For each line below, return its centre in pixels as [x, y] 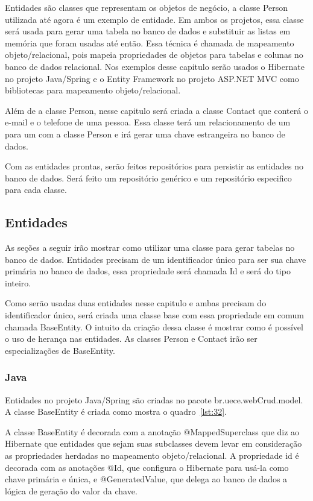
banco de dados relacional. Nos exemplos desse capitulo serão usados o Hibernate [155, 66]
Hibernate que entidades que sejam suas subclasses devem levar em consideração [153, 443]
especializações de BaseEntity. [60, 350]
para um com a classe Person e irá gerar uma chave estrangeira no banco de [145, 134]
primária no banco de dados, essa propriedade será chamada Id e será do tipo [148, 271]
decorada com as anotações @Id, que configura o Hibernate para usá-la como [147, 467]
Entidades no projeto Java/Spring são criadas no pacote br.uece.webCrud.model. [154, 399]
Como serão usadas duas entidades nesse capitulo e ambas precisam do [136, 303]
